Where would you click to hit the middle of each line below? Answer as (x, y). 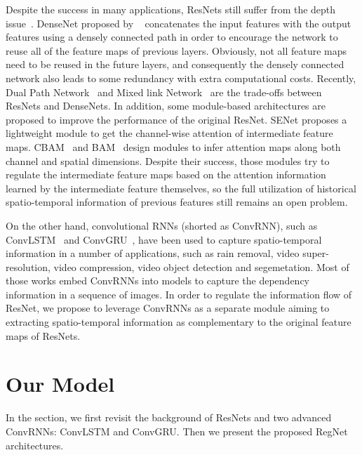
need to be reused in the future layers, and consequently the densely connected (175, 64)
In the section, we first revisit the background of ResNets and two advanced (169, 417)
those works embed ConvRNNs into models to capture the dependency (157, 281)
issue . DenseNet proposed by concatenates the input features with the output (179, 23)
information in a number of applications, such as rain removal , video (153, 253)
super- (316, 253)
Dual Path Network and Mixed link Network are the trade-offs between (164, 92)
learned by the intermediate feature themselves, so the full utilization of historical (181, 188)
